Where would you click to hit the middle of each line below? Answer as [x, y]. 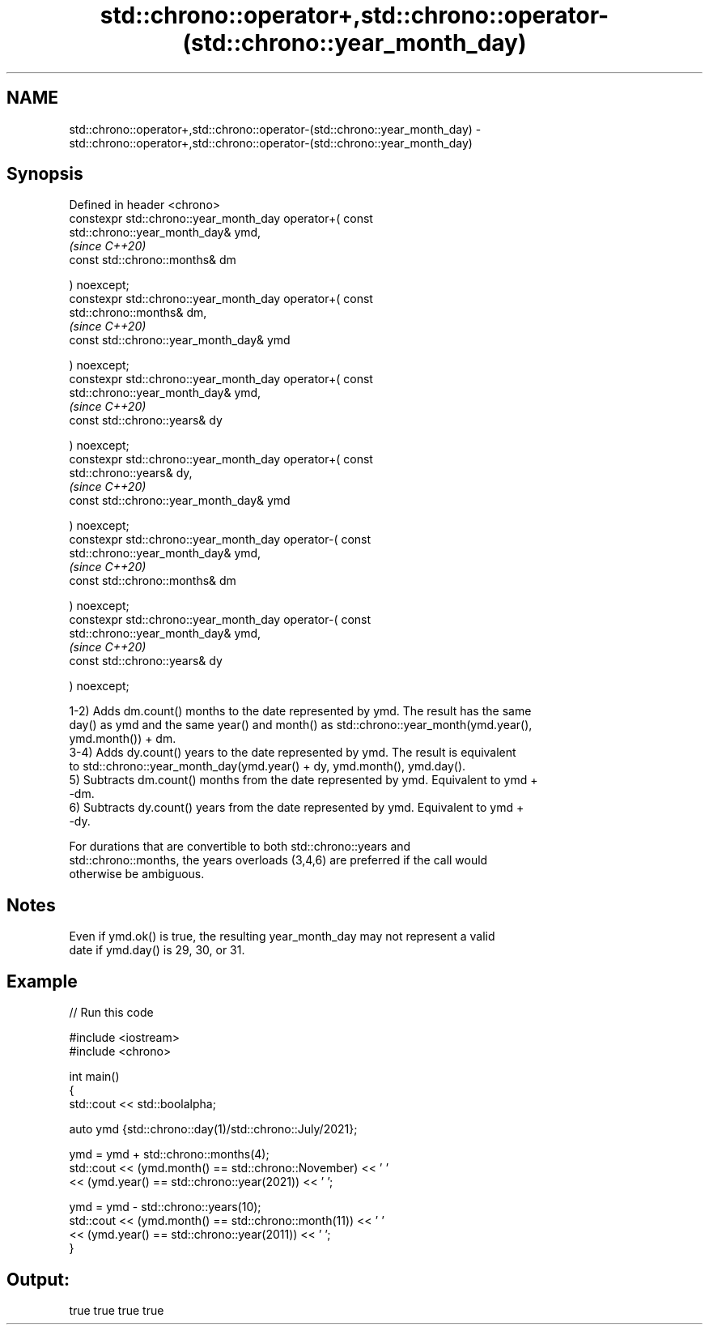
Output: [38, 1279]
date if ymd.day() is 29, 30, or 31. [157, 950]
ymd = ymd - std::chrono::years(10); [165, 1207]
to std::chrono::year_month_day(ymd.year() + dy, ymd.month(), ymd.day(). [267, 766]
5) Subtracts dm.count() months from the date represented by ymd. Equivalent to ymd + [304, 780]
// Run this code [111, 1013]
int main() [94, 1077]
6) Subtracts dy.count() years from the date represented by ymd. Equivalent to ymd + [297, 808]
